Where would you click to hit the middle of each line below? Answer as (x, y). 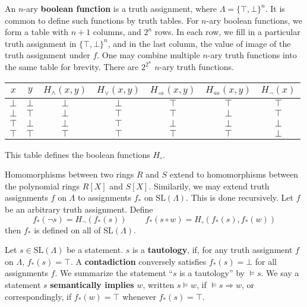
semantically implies (92, 284)
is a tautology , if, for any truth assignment (213, 250)
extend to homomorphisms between (234, 174)
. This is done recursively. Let (240, 197)
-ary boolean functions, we (254, 20)
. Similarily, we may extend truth (209, 186)
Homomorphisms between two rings (69, 174)
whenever (139, 296)
